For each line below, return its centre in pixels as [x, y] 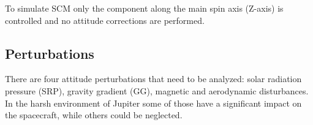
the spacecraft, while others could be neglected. [94, 115]
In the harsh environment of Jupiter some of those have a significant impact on [153, 103]
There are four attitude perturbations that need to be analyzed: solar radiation [153, 79]
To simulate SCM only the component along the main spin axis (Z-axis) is [144, 8]
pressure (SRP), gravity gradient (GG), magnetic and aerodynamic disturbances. [157, 90]
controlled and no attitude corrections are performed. [105, 20]
